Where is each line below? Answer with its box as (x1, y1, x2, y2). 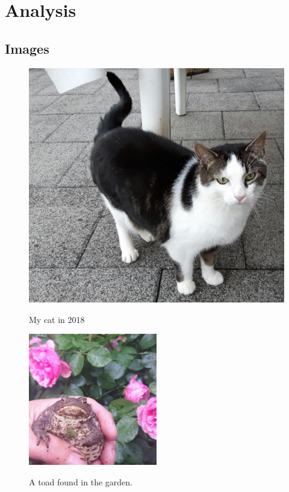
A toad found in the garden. (29, 475, 132, 488)
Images (5, 39, 49, 57)
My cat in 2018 (29, 313, 85, 325)
